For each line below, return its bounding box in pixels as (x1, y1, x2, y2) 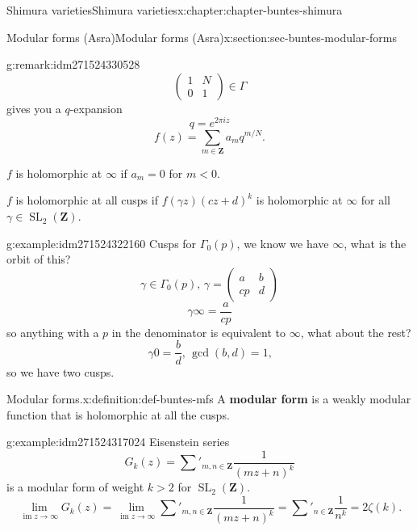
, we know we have (236, 234, 329, 251)
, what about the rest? (300, 323, 411, 340)
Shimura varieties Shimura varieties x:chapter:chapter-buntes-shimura (6, 2, 343, 18)
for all (361, 192, 391, 209)
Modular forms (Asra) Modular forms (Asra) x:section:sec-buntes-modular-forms (6, 28, 397, 45)
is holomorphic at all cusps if (15, 192, 158, 209)
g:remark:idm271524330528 (6, 56, 140, 73)
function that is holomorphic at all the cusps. (6, 406, 230, 423)
